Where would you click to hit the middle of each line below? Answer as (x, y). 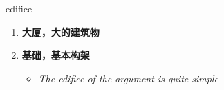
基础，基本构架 (56, 55)
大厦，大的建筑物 (60, 31)
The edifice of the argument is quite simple (128, 78)
